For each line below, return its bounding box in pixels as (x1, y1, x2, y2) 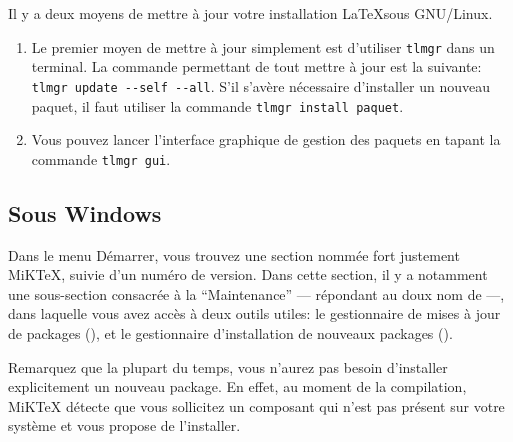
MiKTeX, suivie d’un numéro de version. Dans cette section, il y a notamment (8, 264, 488, 285)
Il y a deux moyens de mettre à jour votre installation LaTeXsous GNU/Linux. (8, 3, 493, 23)
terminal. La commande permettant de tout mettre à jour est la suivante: (31, 56, 482, 77)
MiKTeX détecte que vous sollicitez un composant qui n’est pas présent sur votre (8, 395, 505, 416)
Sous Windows (8, 197, 162, 228)
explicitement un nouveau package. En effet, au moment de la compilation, (8, 376, 467, 397)
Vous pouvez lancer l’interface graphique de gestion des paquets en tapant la (31, 129, 501, 150)
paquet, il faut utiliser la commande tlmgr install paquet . (31, 95, 404, 116)
